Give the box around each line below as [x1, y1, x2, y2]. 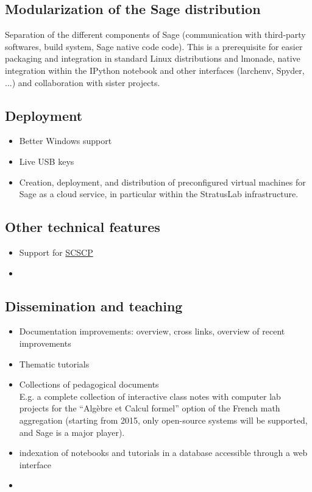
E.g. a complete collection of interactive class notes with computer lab [19, 389, 281, 402]
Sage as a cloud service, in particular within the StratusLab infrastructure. [19, 187, 299, 200]
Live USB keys [19, 154, 74, 167]
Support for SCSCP [19, 245, 93, 258]
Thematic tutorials [19, 357, 90, 370]
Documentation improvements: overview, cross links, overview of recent [19, 325, 285, 338]
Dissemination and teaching [5, 296, 183, 315]
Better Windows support [19, 134, 112, 147]
